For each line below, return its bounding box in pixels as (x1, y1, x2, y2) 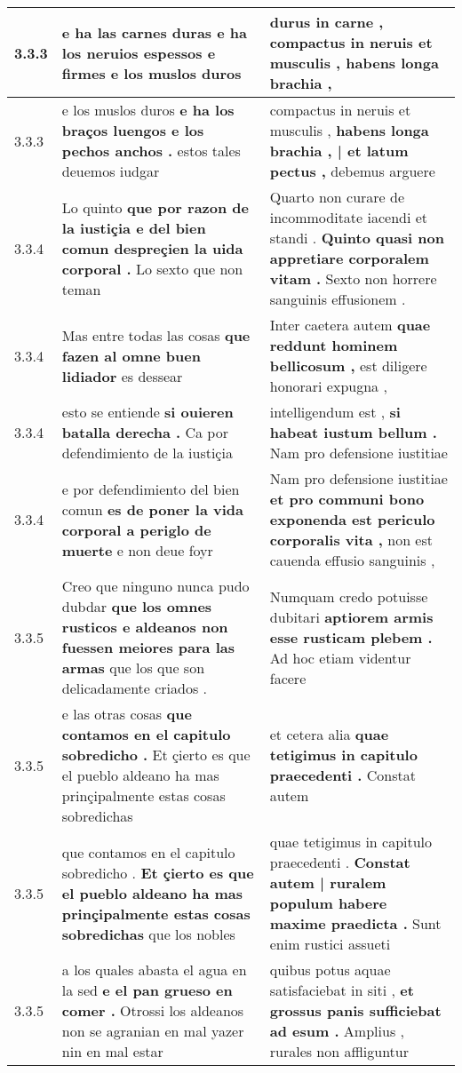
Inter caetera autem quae (269, 314, 431, 335)
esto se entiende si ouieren (61, 401, 234, 422)
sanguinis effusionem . (269, 289, 406, 309)
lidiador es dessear (61, 365, 183, 386)
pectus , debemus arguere (269, 161, 435, 181)
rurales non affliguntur (269, 1041, 410, 1061)
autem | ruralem (269, 872, 386, 893)
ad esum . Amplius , (269, 1021, 404, 1041)
